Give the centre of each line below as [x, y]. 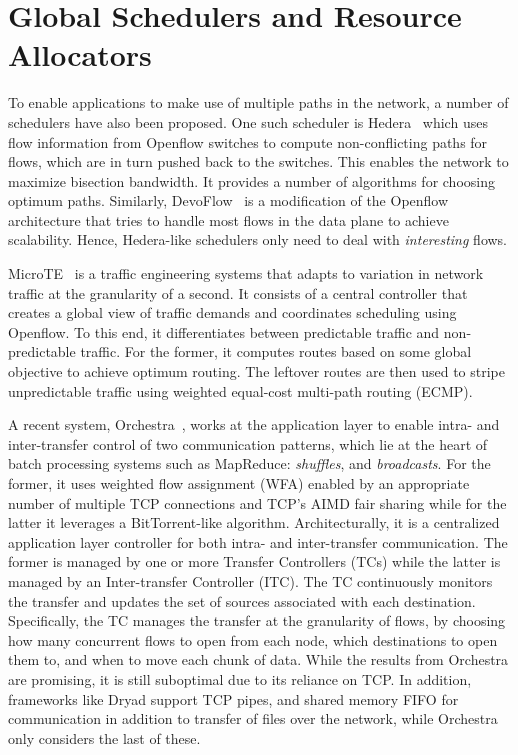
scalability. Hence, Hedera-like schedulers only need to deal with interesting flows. [258, 239]
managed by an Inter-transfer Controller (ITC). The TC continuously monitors [250, 580]
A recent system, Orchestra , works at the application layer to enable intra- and [254, 424]
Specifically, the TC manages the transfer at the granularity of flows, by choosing [257, 620]
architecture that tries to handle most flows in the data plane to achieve [228, 219]
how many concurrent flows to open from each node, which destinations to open [253, 639]
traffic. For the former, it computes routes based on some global [276, 351]
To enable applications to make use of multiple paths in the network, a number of [258, 102]
